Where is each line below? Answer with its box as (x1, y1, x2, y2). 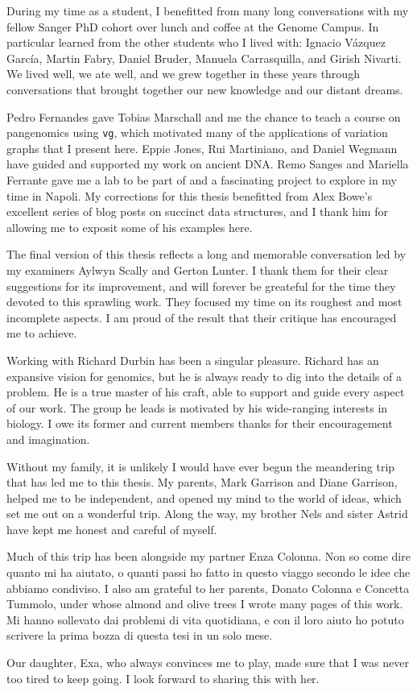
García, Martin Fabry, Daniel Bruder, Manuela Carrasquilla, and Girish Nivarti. (6, 49, 402, 66)
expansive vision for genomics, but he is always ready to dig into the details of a (6, 367, 402, 384)
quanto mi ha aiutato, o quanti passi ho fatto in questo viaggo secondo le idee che (6, 564, 411, 581)
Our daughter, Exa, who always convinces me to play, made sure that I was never (6, 654, 409, 671)
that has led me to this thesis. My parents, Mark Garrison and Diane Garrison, (6, 474, 398, 491)
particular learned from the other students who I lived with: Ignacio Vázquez (6, 34, 386, 51)
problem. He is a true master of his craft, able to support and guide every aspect (6, 383, 405, 400)
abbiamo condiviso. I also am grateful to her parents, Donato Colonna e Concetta (6, 579, 410, 596)
